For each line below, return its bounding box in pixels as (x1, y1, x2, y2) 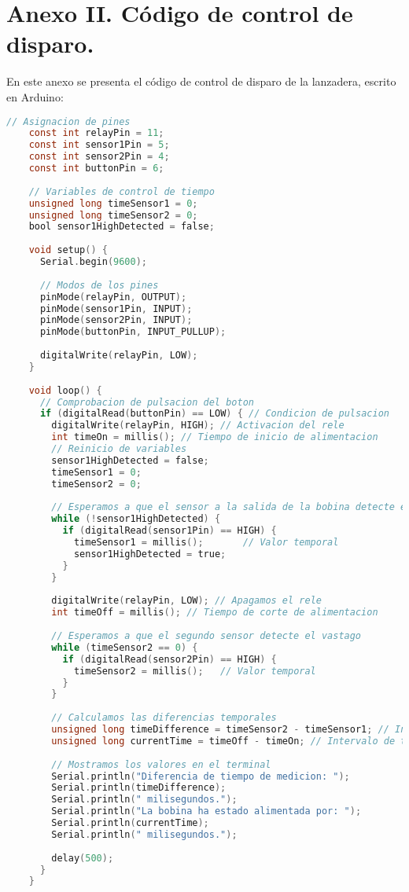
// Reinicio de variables (51, 443, 187, 454)
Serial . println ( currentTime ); (51, 817, 209, 828)
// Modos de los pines (39, 279, 159, 291)
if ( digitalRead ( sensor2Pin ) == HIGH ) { (62, 653, 277, 665)
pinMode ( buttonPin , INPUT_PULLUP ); (39, 326, 227, 338)
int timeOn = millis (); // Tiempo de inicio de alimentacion (51, 431, 378, 443)
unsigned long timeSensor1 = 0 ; (28, 197, 198, 209)
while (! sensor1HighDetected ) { (51, 513, 221, 525)
